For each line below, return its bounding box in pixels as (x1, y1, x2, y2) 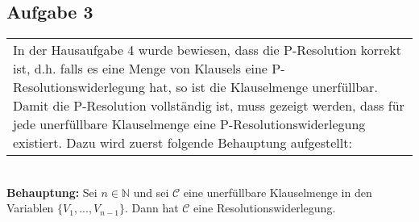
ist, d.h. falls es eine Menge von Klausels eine (13, 59, 268, 78)
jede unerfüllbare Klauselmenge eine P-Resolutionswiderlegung (13, 115, 366, 134)
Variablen (6, 199, 54, 216)
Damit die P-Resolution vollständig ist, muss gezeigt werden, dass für (13, 96, 404, 115)
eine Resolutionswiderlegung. (193, 199, 336, 216)
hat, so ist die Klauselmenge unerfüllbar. (149, 77, 378, 97)
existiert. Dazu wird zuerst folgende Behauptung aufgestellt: (13, 133, 352, 153)
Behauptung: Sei (6, 183, 97, 200)
